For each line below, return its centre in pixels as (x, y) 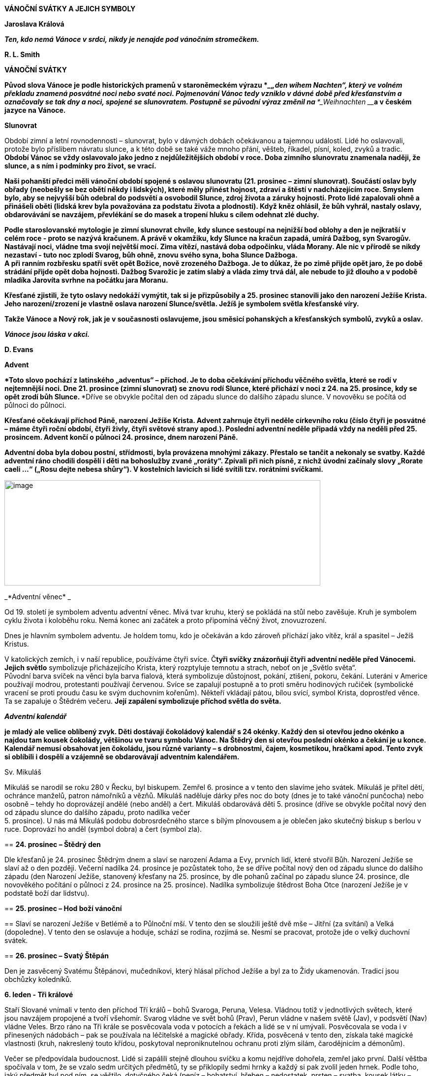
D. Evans (19, 349)
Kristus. (17, 644)
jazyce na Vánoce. (35, 110)
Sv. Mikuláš (23, 772)
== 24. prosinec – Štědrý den (53, 844)
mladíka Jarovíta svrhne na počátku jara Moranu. (86, 280)
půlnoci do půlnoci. (35, 405)
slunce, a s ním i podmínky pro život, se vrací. (80, 166)
